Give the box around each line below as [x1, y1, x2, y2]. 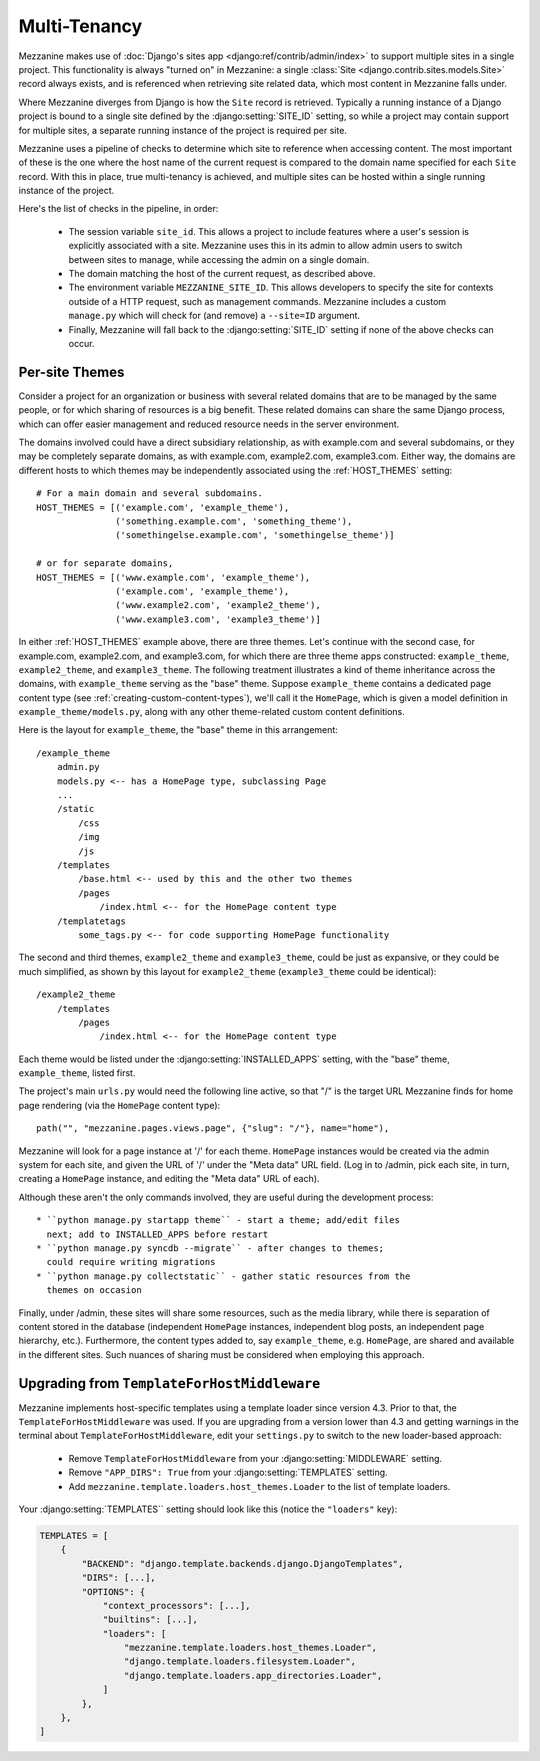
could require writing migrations [46, 1256, 216, 1268]
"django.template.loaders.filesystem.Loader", [123, 1656, 357, 1667]
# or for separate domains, [36, 558, 174, 569]
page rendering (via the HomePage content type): [18, 1099, 221, 1111]
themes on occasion [46, 1285, 142, 1296]
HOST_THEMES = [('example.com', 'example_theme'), [36, 501, 290, 513]
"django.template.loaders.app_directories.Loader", [123, 1670, 383, 1681]
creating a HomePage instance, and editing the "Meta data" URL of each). [18, 1173, 320, 1185]
